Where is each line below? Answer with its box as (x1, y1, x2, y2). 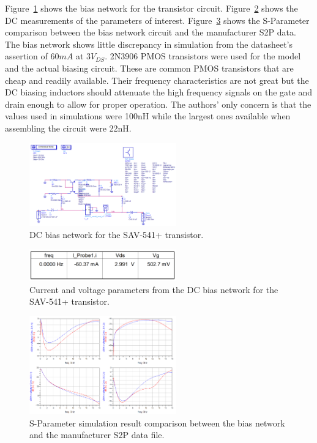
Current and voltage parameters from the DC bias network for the (29, 283, 278, 296)
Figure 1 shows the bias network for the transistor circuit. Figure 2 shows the (5, 2, 298, 14)
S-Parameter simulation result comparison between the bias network (29, 416, 285, 429)
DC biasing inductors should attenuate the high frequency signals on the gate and (5, 86, 312, 99)
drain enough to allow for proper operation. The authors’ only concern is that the (5, 97, 311, 110)
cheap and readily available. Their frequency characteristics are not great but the (5, 73, 309, 86)
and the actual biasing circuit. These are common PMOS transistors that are (5, 61, 294, 74)
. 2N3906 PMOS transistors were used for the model (105, 50, 301, 62)
